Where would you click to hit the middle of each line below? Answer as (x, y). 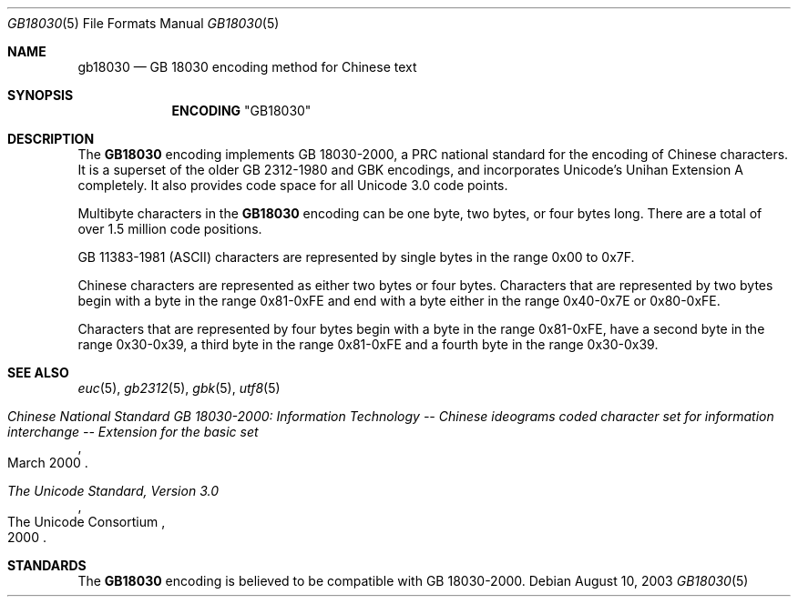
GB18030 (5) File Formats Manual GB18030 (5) (143, 23)
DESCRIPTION (51, 139)
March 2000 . (48, 463)
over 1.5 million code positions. (170, 229)
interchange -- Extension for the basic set (133, 432)
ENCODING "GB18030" (241, 111)
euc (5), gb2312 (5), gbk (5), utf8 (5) (179, 388)
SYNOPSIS (41, 95)
